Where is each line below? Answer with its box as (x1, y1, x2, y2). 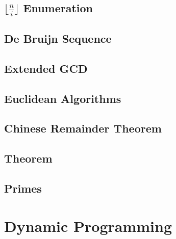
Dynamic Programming (4, 215, 172, 236)
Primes (4, 180, 42, 196)
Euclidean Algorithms (4, 90, 121, 106)
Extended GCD (4, 60, 88, 76)
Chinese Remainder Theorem (4, 120, 162, 136)
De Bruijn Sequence (4, 31, 112, 46)
